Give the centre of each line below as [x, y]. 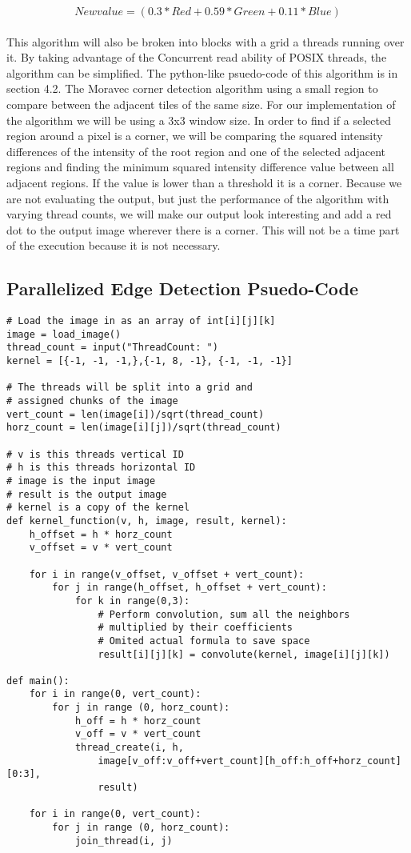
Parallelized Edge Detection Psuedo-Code [183, 288]
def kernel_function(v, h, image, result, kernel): [147, 521]
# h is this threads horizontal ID [101, 468]
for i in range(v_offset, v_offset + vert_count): [167, 574]
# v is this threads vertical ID [95, 454]
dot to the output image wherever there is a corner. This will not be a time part [203, 229]
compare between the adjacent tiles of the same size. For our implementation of [201, 104]
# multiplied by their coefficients [195, 628]
